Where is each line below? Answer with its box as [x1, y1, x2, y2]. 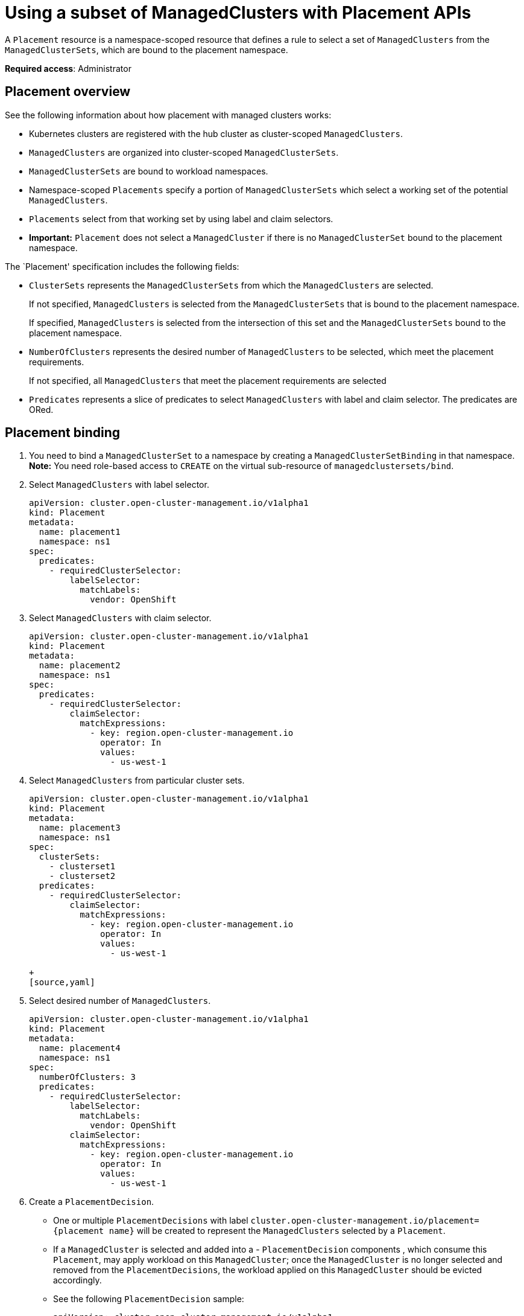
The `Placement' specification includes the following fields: [5, 261, 239, 272]
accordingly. [53, 1275, 102, 1286]
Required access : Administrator [5, 63, 131, 74]
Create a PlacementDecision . [29, 1196, 154, 1207]
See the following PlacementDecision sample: [53, 1294, 244, 1305]
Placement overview [5, 84, 131, 100]
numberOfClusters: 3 [39, 1072, 136, 1082]
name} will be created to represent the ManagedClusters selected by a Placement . [109, 1225, 446, 1236]
